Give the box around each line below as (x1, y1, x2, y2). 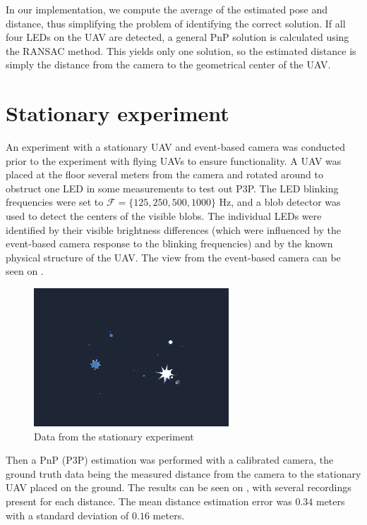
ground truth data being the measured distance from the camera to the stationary (6, 466, 361, 481)
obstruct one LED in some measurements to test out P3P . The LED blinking (6, 180, 339, 195)
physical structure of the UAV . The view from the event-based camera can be (6, 249, 341, 264)
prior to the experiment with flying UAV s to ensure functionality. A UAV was (6, 153, 342, 168)
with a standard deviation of (6, 507, 129, 522)
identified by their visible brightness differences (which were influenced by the (6, 222, 341, 237)
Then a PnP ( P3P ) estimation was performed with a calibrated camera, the (6, 452, 334, 467)
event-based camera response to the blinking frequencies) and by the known (6, 236, 333, 251)
